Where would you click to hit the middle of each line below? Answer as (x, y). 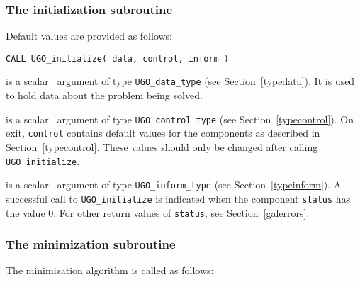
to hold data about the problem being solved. (104, 95)
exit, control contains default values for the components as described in (163, 133)
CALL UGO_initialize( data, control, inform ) (117, 58)
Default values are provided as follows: (89, 36)
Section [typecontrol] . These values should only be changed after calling (162, 147)
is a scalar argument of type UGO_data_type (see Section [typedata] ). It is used (180, 81)
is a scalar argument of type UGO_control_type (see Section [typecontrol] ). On (180, 119)
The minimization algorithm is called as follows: (110, 270)
